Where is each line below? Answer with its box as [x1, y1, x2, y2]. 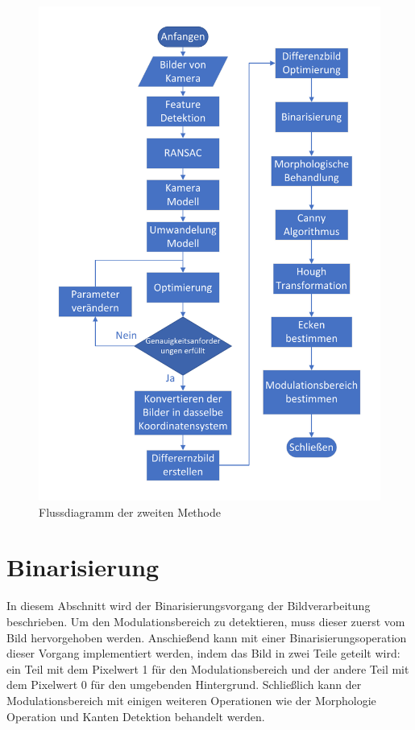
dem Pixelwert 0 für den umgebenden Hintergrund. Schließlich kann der [6, 676, 362, 693]
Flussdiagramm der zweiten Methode [39, 503, 221, 520]
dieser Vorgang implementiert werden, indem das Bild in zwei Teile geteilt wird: [6, 645, 400, 662]
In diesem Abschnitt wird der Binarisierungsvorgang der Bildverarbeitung [6, 597, 371, 614]
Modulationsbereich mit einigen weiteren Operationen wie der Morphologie [6, 691, 376, 708]
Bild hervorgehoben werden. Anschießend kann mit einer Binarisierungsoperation [6, 629, 407, 645]
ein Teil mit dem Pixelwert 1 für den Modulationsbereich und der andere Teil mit [6, 660, 409, 677]
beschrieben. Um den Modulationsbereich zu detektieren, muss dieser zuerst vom [6, 613, 405, 630]
